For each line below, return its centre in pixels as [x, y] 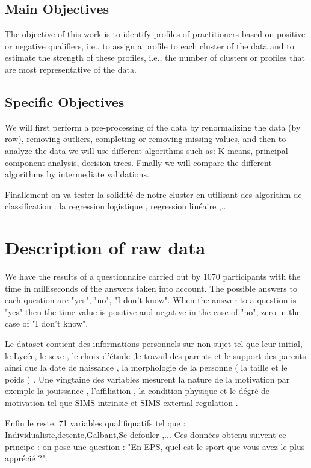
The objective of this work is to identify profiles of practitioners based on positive [155, 34]
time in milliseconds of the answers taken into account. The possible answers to [151, 288]
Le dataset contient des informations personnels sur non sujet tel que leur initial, [154, 344]
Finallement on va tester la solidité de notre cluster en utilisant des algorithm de [153, 194]
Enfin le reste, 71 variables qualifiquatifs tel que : [95, 423]
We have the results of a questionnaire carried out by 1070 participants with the [153, 276]
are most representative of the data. [71, 69]
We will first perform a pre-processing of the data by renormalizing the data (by [153, 127]
